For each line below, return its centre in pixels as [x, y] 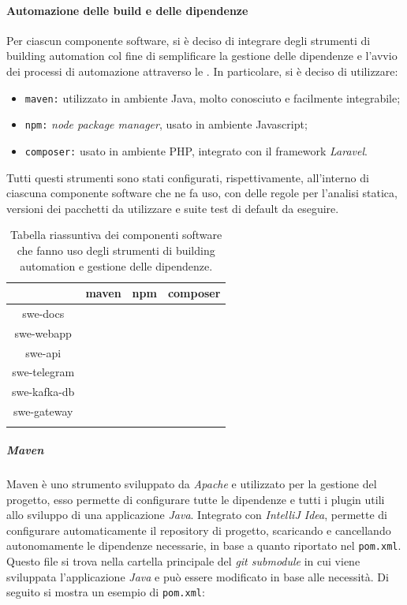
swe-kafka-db [43, 392]
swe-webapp [43, 332]
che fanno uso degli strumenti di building [116, 250]
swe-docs [43, 313]
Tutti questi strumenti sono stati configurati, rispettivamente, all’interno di [188, 177]
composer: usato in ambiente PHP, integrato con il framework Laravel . [196, 150]
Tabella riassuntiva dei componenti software [116, 235]
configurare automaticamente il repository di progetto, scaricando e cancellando [199, 530]
